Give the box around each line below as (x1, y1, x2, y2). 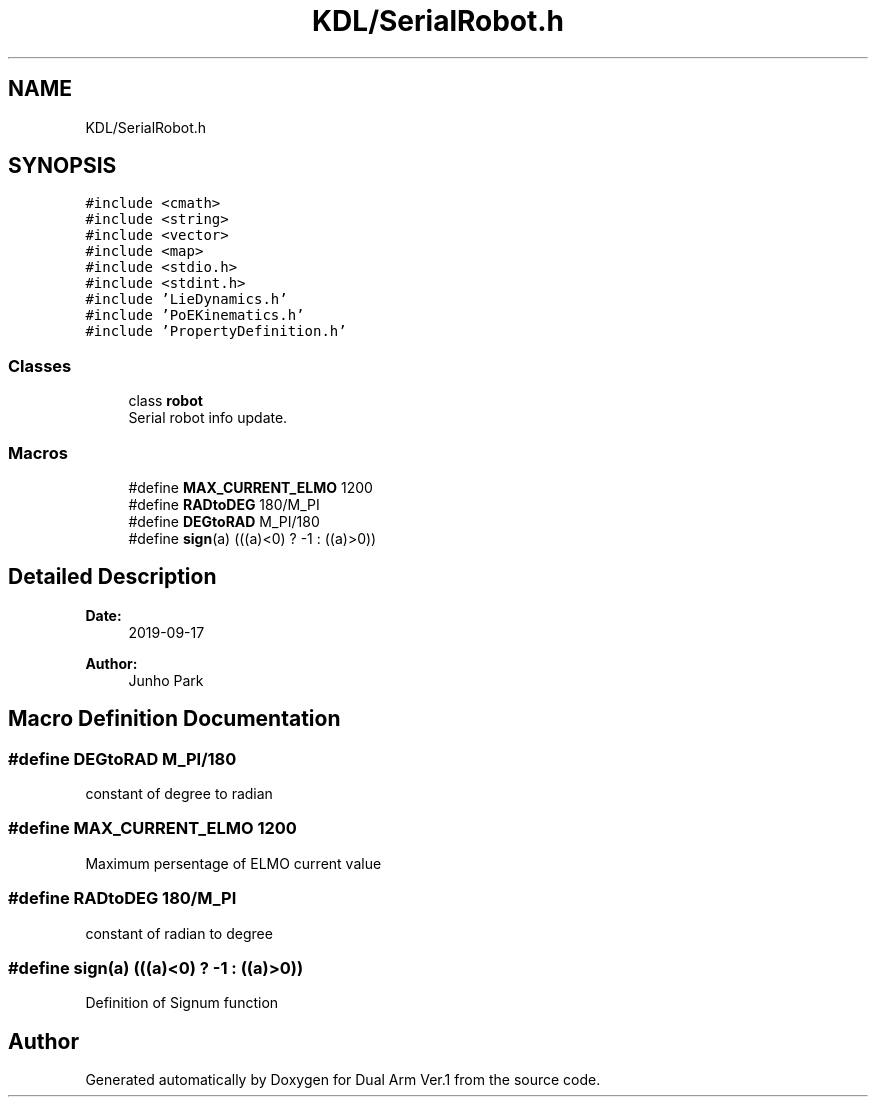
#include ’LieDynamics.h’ (85, 291, 288, 308)
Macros (8, 442, 68, 463)
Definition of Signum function (85, 994, 279, 1012)
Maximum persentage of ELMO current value (85, 854, 382, 872)
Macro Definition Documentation (8, 706, 341, 732)
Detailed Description (8, 564, 217, 590)
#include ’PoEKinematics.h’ (85, 307, 305, 324)
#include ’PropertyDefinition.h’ (85, 323, 347, 340)
